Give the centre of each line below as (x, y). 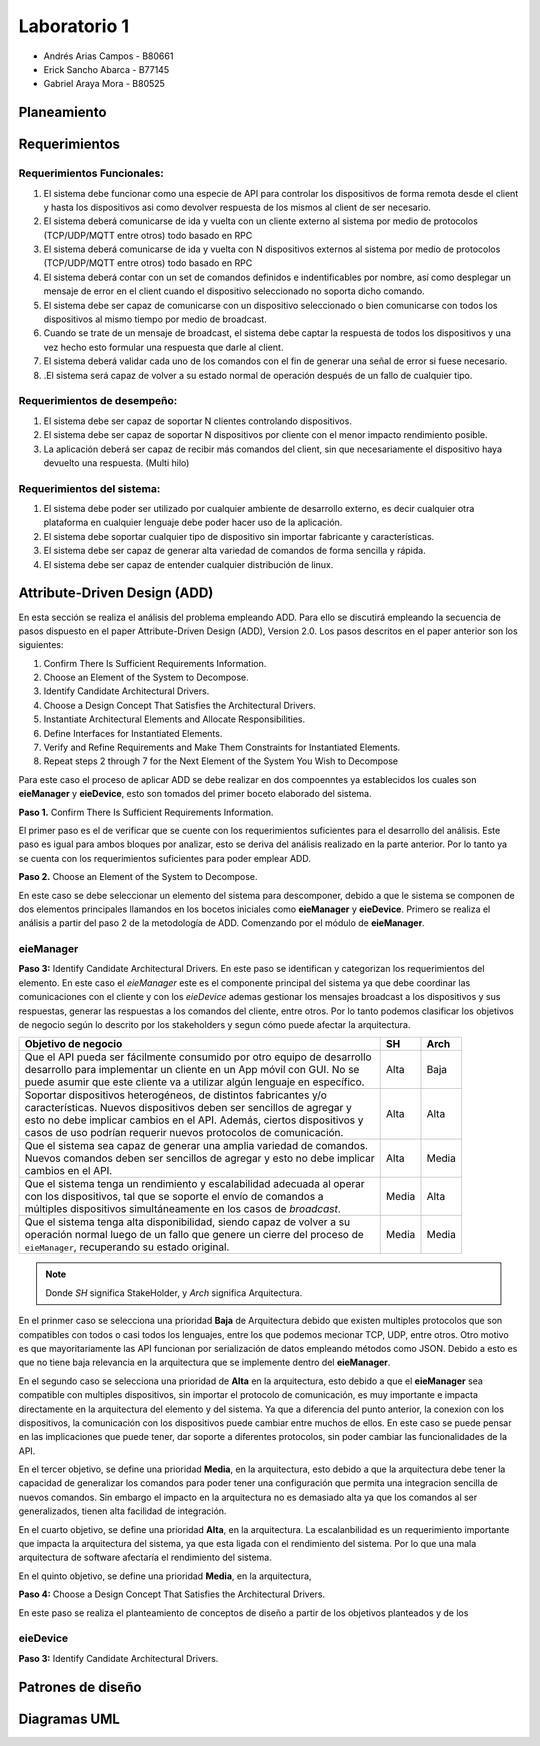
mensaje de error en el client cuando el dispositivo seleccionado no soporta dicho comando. (234, 291)
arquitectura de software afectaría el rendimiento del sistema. (145, 1557)
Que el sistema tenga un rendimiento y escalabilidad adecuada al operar (194, 1184)
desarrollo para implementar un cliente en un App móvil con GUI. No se (192, 1070)
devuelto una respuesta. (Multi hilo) (116, 462)
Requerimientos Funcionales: (91, 173)
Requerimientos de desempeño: (98, 401)
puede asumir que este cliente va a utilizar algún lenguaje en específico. (194, 1082)
